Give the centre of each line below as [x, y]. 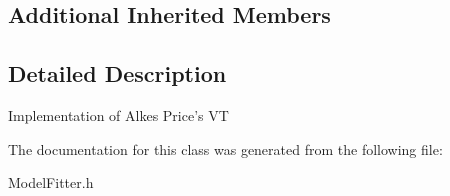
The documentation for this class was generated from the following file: [225, 148]
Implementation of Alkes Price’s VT [118, 114]
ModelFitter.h [51, 182]
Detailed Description [117, 73]
